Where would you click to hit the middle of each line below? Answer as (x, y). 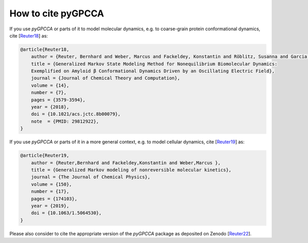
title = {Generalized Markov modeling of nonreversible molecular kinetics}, (131, 170)
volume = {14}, (50, 85)
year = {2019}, (50, 206)
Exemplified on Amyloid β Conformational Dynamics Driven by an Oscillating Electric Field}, (153, 71)
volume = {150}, (51, 184)
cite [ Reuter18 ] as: (29, 35)
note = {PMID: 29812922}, (65, 121)
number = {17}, (50, 192)
